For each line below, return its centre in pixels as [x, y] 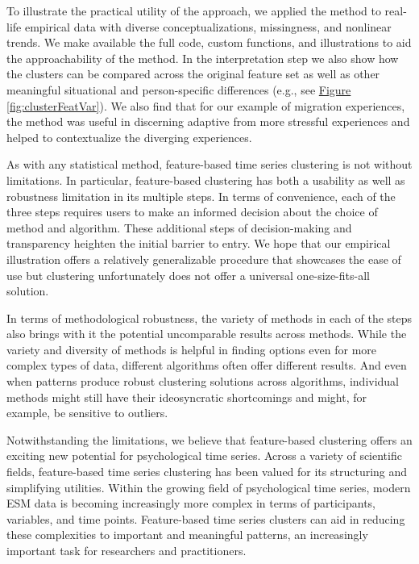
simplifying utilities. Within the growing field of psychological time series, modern [209, 487]
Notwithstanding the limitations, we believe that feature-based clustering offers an [209, 439]
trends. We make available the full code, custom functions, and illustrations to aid [209, 42]
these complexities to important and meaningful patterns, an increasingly [187, 535]
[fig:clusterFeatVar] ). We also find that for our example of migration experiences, [206, 105]
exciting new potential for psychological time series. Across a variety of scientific [204, 455]
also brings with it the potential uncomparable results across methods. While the [207, 334]
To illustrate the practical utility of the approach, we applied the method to [194, 10]
